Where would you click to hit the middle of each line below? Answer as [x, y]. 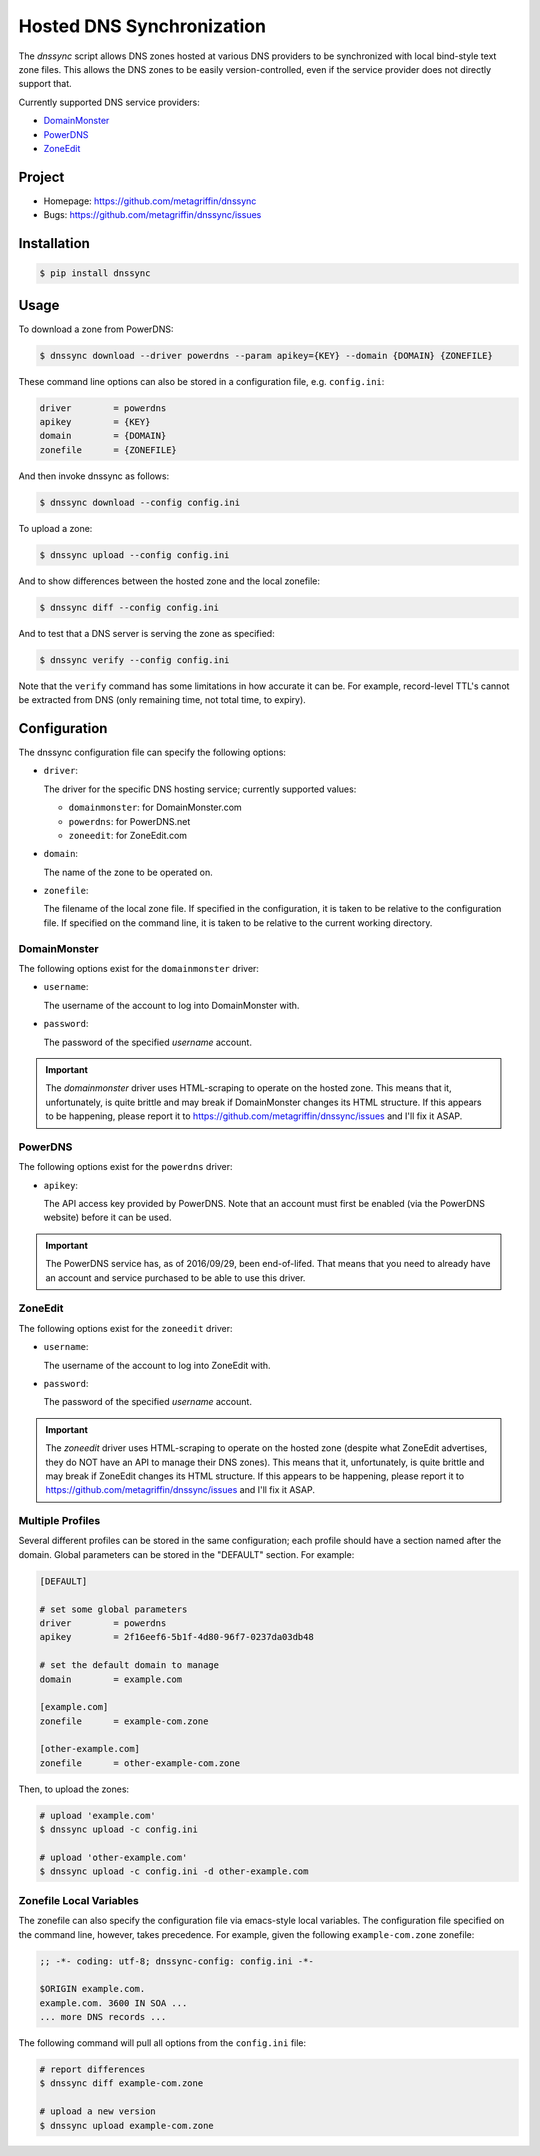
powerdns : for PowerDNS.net [129, 821]
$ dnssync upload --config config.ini [134, 554]
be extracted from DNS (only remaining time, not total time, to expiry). [162, 700]
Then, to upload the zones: [74, 1789]
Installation [54, 243]
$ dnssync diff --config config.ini [129, 607]
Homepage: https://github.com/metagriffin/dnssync [150, 201]
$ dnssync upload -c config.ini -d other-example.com [174, 1871]
